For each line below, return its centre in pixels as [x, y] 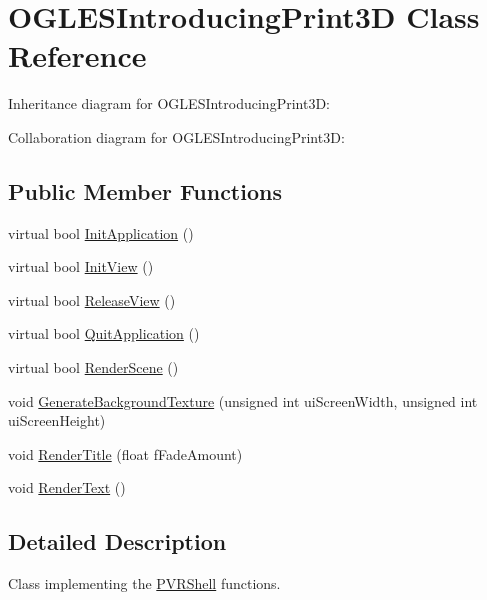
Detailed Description [117, 541]
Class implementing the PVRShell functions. [144, 583]
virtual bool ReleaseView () [92, 299]
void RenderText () [67, 487]
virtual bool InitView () [81, 266]
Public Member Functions [145, 190]
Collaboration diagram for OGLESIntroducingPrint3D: [176, 136]
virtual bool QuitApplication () [104, 333]
